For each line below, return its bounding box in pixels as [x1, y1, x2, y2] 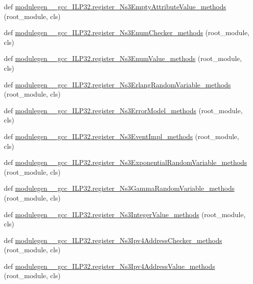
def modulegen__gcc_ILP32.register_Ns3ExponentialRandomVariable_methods [4, 157, 247, 167]
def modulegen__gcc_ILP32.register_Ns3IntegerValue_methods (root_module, [4, 209, 246, 219]
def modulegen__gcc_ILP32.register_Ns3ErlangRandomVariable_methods [4, 79, 231, 89]
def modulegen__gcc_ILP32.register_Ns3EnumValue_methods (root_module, [4, 53, 242, 63]
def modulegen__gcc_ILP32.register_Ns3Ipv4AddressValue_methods [4, 261, 215, 271]
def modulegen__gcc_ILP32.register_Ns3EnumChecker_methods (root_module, [4, 27, 250, 38]
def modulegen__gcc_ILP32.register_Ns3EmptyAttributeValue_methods [4, 1, 227, 11]
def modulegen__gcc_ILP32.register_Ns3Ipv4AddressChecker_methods [4, 235, 222, 245]
